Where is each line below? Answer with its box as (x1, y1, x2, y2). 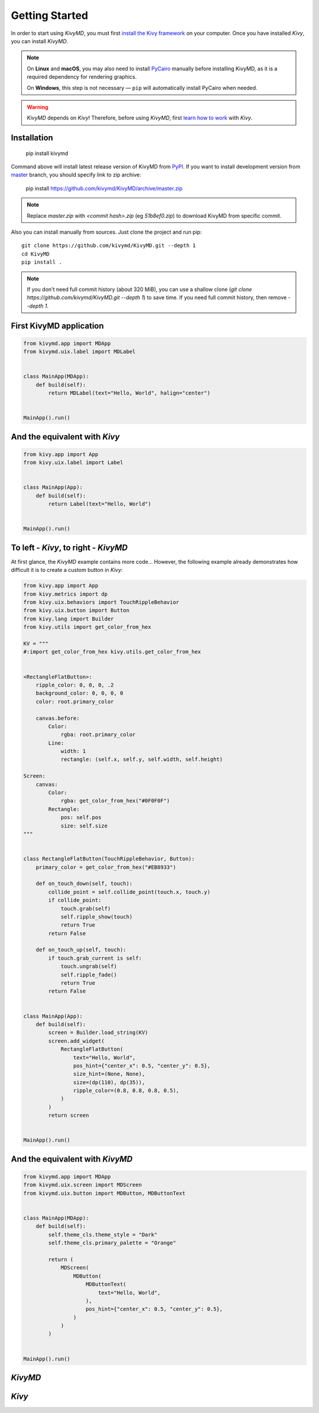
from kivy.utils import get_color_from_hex (23, 624, 152, 630)
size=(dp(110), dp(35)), (73, 1079, 145, 1085)
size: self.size (60, 822, 108, 829)
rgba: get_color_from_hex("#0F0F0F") (60, 797, 170, 804)
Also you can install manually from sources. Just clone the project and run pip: (11, 228, 202, 236)
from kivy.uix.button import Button (23, 607, 130, 614)
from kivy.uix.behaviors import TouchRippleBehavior (23, 599, 180, 606)
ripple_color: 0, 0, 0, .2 (35, 681, 115, 688)
